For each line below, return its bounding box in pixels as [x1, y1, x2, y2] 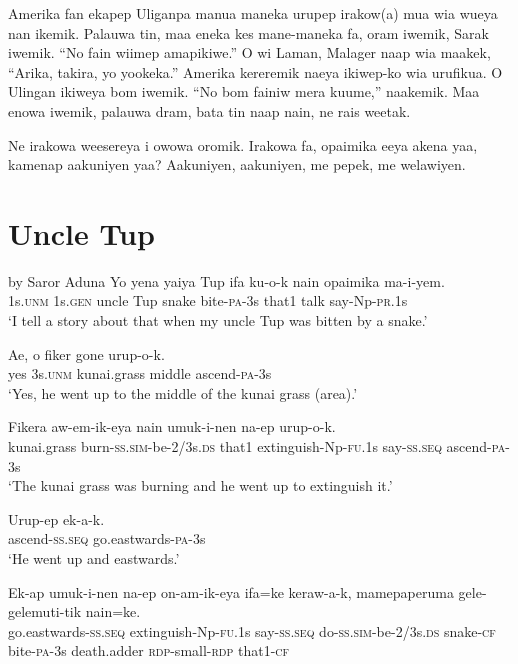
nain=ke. [85, 601, 141, 622]
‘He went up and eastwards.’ [8, 548, 180, 568]
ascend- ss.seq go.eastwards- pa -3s [8, 528, 206, 549]
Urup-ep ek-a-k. [8, 508, 105, 529]
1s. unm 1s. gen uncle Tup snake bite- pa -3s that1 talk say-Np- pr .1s [8, 290, 408, 311]
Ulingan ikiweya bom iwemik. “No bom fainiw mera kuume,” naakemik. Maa [8, 81, 480, 102]
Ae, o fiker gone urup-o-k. [8, 343, 165, 364]
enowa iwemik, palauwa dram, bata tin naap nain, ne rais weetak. [8, 100, 411, 121]
